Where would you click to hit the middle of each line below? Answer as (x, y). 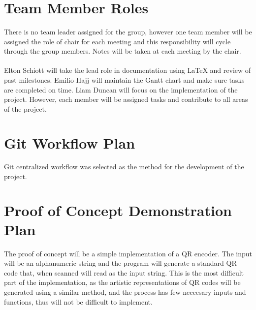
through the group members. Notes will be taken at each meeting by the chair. (123, 51)
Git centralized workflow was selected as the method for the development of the (124, 167)
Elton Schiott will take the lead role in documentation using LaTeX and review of (128, 70)
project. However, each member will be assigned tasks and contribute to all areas (126, 99)
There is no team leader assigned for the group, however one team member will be (128, 31)
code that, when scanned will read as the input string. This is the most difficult (124, 272)
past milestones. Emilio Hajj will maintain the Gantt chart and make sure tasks (124, 79)
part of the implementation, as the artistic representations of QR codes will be (122, 282)
